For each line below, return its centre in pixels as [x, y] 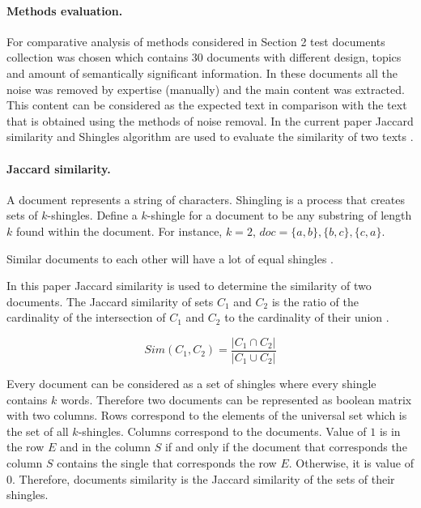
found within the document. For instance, [119, 231]
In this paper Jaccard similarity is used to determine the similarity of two [189, 286]
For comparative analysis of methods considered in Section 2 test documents [196, 41]
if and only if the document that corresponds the [286, 447]
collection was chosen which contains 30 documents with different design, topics [204, 57]
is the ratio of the [315, 301]
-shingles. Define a [92, 215]
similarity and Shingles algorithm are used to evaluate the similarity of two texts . [210, 137]
